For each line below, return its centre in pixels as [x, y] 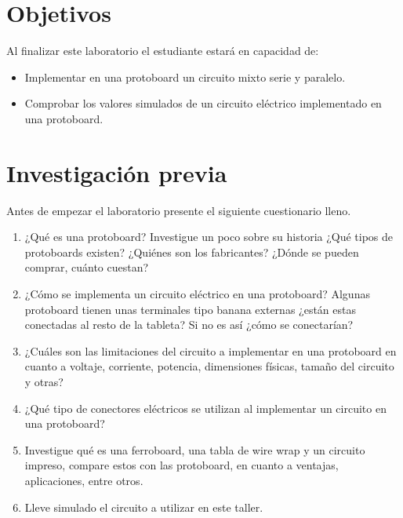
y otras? [44, 381]
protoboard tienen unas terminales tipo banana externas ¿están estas [190, 309]
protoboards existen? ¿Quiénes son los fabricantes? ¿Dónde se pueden [192, 252]
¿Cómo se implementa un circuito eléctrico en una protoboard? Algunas [197, 294]
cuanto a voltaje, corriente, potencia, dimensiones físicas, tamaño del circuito [209, 366]
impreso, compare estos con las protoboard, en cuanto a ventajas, [182, 465]
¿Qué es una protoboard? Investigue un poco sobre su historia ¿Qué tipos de [209, 237]
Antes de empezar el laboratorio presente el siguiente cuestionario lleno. [179, 210]
